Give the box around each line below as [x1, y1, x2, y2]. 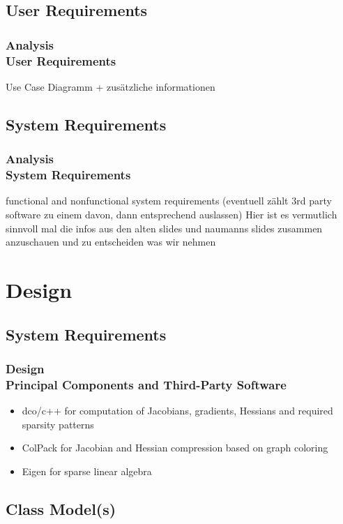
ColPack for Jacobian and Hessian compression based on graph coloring [22, 440, 328, 455]
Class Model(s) [6, 497, 116, 519]
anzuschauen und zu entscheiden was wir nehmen [6, 234, 216, 249]
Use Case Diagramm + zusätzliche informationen [6, 79, 215, 93]
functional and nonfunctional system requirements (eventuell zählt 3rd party [6, 193, 332, 208]
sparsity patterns [22, 417, 94, 431]
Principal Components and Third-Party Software [6, 375, 287, 393]
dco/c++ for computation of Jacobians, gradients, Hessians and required [22, 403, 333, 418]
